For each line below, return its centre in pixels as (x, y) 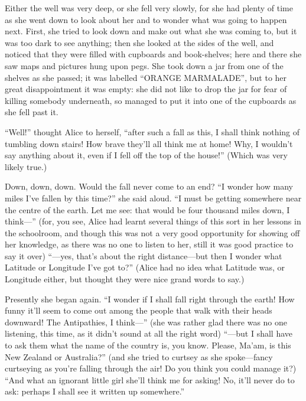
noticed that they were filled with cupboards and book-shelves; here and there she (153, 54)
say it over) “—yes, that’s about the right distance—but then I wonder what (144, 255)
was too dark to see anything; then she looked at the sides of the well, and (139, 42)
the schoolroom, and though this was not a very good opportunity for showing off (152, 232)
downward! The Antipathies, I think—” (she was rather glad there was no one (146, 322)
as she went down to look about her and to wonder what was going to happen (146, 19)
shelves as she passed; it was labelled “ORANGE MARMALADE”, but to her (146, 77)
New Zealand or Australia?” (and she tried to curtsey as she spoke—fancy (139, 356)
